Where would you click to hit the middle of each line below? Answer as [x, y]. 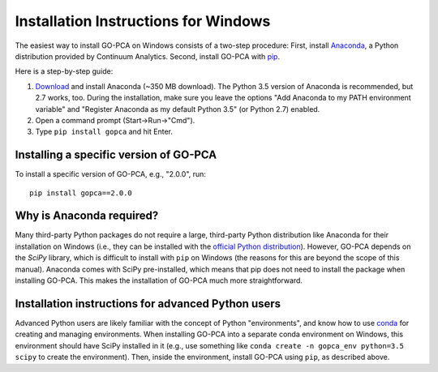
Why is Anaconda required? [87, 216]
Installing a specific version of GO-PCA [116, 155]
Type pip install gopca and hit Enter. [104, 132]
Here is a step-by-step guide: [64, 71]
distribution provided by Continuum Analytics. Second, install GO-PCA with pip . [147, 56]
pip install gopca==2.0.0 [81, 193]
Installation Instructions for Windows [143, 21]
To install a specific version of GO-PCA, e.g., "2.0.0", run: [111, 174]
